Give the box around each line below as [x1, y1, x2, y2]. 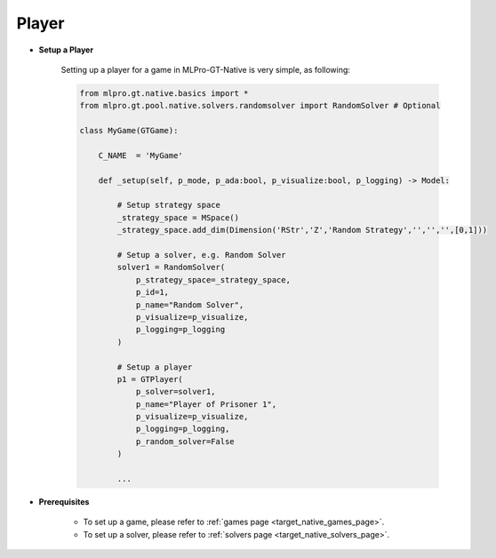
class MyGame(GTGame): [79, 125, 179, 136]
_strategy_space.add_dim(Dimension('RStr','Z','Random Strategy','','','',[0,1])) [116, 225, 488, 235]
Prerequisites [38, 497, 90, 507]
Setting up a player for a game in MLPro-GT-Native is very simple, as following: [60, 64, 351, 75]
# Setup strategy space [116, 200, 221, 211]
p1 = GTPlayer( [116, 374, 184, 384]
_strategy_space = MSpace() [116, 212, 240, 222]
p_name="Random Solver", [135, 299, 244, 310]
